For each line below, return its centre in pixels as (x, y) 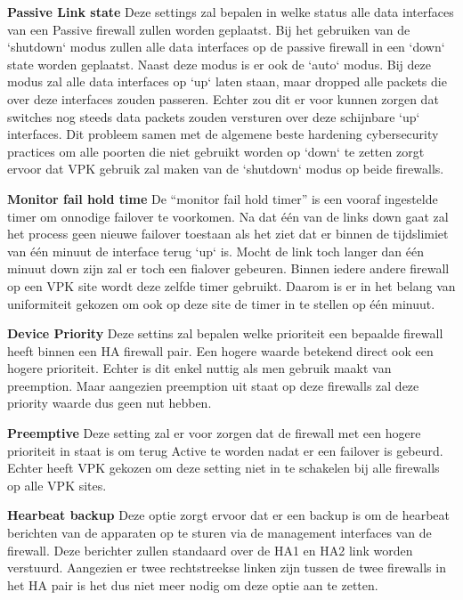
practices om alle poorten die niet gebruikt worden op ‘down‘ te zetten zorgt (216, 151)
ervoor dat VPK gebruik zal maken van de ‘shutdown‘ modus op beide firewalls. (226, 169)
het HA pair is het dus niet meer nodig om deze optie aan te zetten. (193, 584)
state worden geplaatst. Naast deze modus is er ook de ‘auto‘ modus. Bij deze (219, 64)
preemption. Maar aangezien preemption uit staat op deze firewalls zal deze (213, 385)
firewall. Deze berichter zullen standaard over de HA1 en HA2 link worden (210, 550)
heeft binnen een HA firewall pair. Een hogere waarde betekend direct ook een (220, 350)
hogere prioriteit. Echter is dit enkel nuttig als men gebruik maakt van (199, 368)
